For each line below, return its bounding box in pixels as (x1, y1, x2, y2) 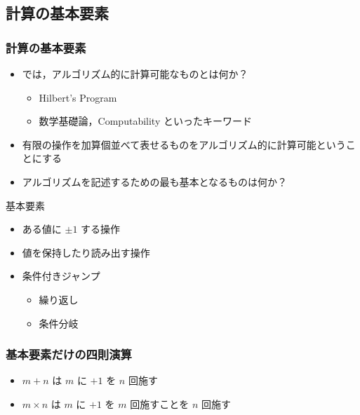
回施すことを (130, 396, 189, 411)
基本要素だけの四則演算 (6, 346, 132, 363)
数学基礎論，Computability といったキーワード (39, 114, 252, 128)
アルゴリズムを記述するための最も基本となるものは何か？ (22, 174, 287, 189)
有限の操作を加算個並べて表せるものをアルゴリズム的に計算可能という (22, 137, 346, 151)
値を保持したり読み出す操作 (22, 245, 150, 259)
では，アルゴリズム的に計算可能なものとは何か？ (22, 67, 248, 81)
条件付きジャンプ (22, 268, 100, 283)
